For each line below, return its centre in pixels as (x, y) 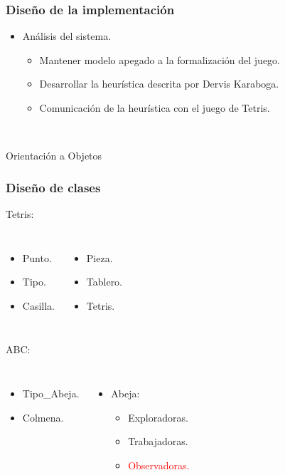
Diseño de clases (53, 187)
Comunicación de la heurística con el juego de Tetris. (155, 108)
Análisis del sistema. (67, 36)
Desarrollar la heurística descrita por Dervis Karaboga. (159, 84)
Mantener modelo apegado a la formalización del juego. (160, 59)
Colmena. (43, 417)
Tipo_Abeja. (51, 393)
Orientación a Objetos (54, 156)
